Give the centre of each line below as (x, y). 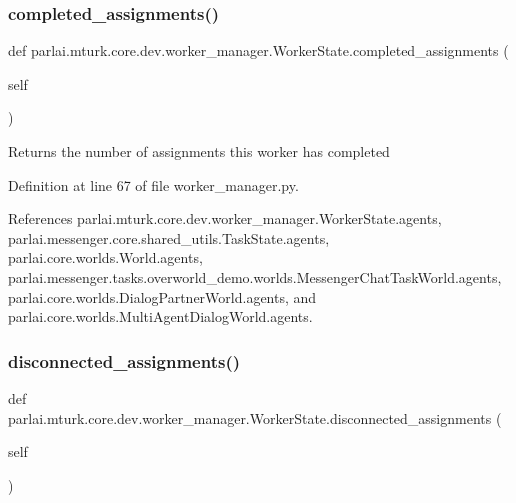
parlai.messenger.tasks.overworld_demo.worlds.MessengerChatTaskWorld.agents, (255, 276)
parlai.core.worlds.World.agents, (105, 257)
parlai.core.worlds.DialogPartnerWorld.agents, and (162, 296)
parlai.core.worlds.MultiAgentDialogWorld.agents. (160, 316)
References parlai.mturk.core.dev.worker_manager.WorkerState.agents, (225, 218)
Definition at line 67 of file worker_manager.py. (153, 184)
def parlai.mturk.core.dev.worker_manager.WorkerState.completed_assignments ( (258, 50)
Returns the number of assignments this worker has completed (199, 151)
